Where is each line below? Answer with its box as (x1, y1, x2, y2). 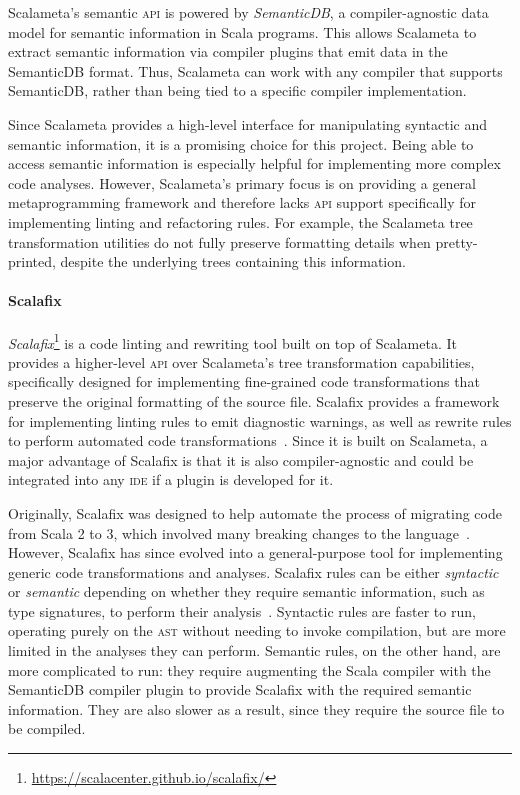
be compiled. (8, 718, 86, 739)
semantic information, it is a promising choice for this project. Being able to (8, 133, 474, 154)
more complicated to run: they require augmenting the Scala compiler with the (8, 659, 491, 680)
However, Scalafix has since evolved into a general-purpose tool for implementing (8, 542, 503, 563)
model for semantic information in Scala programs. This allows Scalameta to (8, 21, 477, 42)
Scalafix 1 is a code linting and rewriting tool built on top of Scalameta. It (8, 329, 457, 353)
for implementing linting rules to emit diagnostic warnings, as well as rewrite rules (8, 410, 512, 431)
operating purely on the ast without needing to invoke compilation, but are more (8, 620, 506, 641)
